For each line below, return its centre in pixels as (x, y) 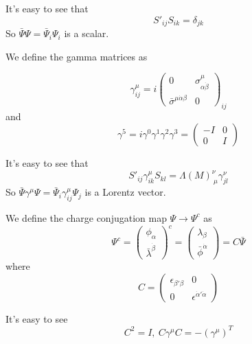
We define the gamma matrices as (77, 56)
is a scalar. (87, 33)
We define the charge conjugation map (86, 217)
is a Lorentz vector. (125, 192)
